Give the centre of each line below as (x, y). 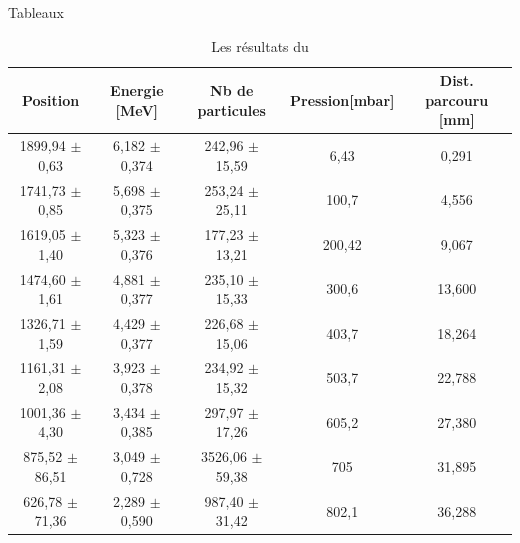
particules (231, 109)
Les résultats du (260, 45)
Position (51, 99)
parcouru (457, 99)
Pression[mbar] (342, 99)
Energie (137, 89)
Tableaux (36, 12)
